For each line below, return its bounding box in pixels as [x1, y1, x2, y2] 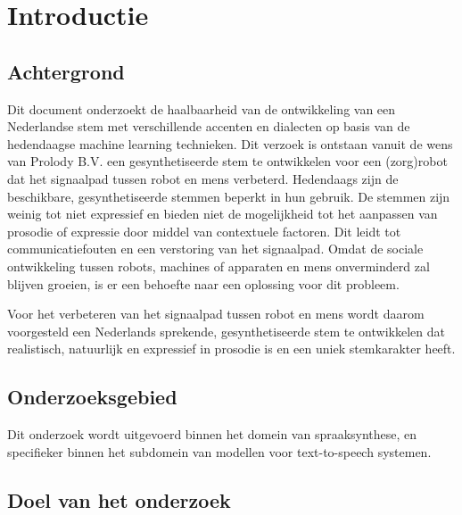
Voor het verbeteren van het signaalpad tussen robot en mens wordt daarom [7, 304, 425, 323]
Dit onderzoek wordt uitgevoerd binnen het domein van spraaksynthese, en [7, 425, 417, 444]
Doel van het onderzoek [7, 486, 231, 513]
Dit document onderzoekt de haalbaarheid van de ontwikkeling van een [7, 99, 396, 118]
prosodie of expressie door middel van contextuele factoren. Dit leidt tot [7, 221, 401, 240]
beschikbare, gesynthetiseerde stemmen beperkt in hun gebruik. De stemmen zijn [7, 187, 450, 205]
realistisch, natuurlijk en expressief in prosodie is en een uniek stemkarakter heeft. [7, 339, 456, 358]
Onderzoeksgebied [7, 383, 177, 411]
